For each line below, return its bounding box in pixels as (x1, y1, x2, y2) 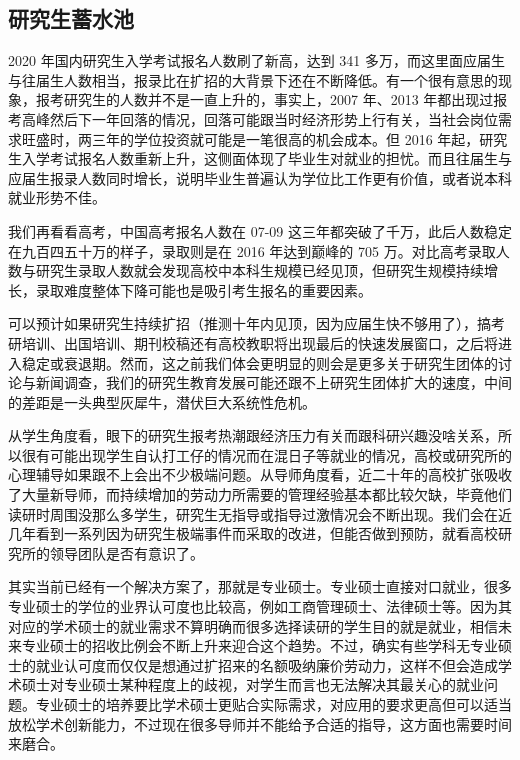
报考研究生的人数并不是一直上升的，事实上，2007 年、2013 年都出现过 (35, 89, 494, 110)
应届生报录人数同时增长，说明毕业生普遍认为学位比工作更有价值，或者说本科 (8, 167, 512, 188)
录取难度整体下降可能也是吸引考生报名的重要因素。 (35, 279, 372, 300)
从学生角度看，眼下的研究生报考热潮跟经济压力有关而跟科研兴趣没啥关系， (8, 425, 498, 446)
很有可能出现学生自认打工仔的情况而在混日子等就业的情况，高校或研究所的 (21, 444, 512, 465)
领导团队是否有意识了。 (49, 542, 204, 563)
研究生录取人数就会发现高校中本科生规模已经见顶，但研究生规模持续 (35, 260, 484, 281)
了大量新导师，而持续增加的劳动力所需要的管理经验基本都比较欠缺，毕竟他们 (8, 484, 512, 505)
